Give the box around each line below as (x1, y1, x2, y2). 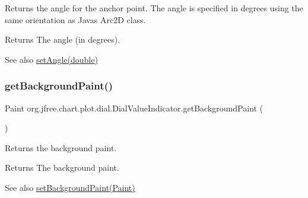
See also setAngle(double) (5, 53, 98, 65)
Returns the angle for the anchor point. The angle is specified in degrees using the (5, 2, 303, 14)
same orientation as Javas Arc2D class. (5, 13, 146, 25)
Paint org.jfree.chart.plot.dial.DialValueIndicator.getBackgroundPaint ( (5, 101, 263, 114)
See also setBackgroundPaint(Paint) (5, 181, 135, 193)
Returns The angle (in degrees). (5, 33, 120, 46)
